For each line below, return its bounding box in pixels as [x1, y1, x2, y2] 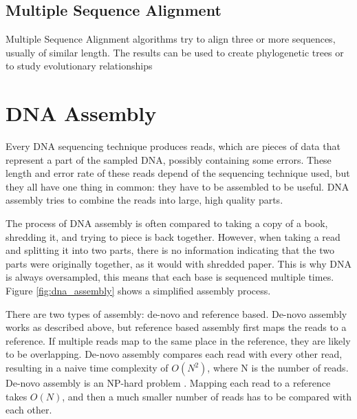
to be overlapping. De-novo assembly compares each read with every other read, [6, 347, 343, 361]
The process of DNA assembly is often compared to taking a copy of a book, [6, 216, 328, 230]
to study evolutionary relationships [6, 58, 153, 73]
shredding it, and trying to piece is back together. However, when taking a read [6, 229, 340, 244]
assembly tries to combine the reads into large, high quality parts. [6, 193, 283, 207]
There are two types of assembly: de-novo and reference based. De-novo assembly [6, 306, 347, 321]
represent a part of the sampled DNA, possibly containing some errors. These [6, 152, 332, 166]
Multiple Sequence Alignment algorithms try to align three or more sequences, [6, 32, 336, 46]
